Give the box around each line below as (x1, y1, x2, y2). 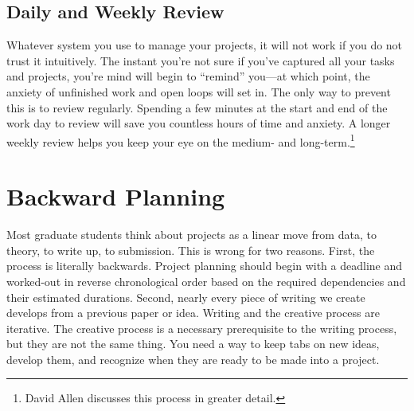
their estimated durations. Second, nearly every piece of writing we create (6, 288, 365, 305)
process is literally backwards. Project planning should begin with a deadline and (6, 257, 403, 274)
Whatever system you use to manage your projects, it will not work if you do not (6, 37, 403, 53)
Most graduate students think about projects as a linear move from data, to (6, 226, 377, 243)
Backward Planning (6, 180, 225, 213)
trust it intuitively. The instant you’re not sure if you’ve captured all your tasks (6, 52, 395, 68)
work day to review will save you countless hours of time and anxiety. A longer (6, 115, 391, 131)
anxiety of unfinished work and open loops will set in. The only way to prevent (6, 83, 391, 100)
